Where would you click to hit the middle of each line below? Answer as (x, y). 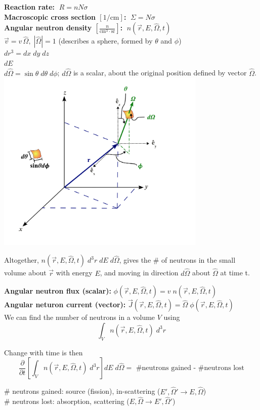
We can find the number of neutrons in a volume (80, 317)
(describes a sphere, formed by (105, 41)
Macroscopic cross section (50, 16)
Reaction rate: (30, 7)
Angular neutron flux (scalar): (58, 291)
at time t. (235, 273)
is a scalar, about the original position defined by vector (160, 73)
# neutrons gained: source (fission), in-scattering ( (82, 391)
